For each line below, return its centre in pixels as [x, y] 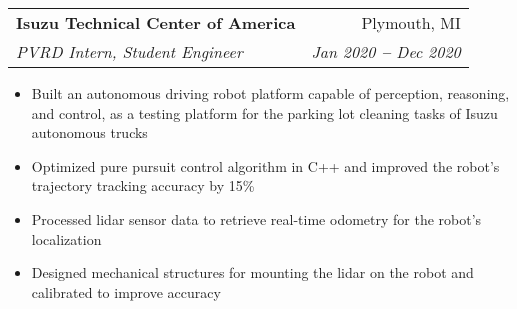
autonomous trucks [89, 132]
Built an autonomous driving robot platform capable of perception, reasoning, [270, 93]
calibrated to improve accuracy [126, 291]
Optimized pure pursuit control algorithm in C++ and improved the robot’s [265, 165]
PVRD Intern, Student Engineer [129, 51]
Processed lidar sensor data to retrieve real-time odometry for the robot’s [256, 218]
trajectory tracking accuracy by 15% [143, 185]
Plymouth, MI [411, 22]
